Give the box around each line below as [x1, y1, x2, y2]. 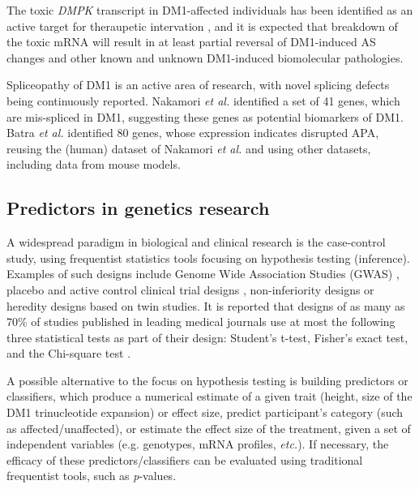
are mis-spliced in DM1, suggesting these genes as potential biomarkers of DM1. [6, 108, 404, 125]
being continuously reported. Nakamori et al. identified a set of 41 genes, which [6, 92, 400, 109]
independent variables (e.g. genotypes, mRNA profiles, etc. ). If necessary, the [6, 435, 389, 453]
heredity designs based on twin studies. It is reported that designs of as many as [6, 297, 405, 314]
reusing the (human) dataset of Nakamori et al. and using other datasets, [6, 139, 371, 157]
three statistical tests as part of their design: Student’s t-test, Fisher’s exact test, [6, 328, 408, 345]
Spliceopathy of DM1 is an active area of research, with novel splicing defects [6, 76, 390, 93]
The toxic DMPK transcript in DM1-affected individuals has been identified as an [6, 2, 413, 18]
